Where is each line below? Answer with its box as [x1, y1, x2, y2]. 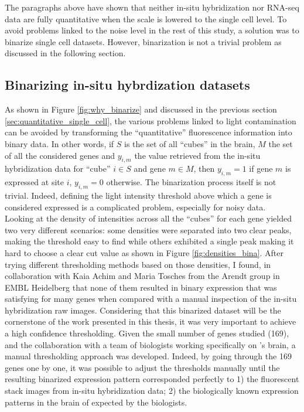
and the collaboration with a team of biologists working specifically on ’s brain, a [5, 338, 296, 350]
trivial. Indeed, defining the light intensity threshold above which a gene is [5, 189, 272, 201]
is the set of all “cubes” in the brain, [124, 137, 255, 149]
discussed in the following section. [5, 47, 126, 59]
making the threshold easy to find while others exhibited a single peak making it [5, 235, 294, 247]
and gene [134, 162, 166, 175]
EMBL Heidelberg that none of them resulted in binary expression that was [5, 281, 277, 293]
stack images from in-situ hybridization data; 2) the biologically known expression [5, 384, 299, 397]
